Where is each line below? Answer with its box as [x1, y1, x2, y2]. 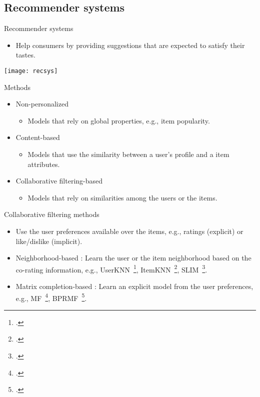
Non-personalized [15, 98, 68, 109]
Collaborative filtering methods [4, 209, 99, 219]
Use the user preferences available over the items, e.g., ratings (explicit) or [15, 225, 243, 236]
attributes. [27, 158, 60, 169]
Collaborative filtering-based [15, 175, 103, 186]
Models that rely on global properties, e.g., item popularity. [27, 115, 210, 125]
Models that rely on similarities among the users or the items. [27, 192, 217, 202]
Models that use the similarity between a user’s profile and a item [27, 149, 229, 159]
